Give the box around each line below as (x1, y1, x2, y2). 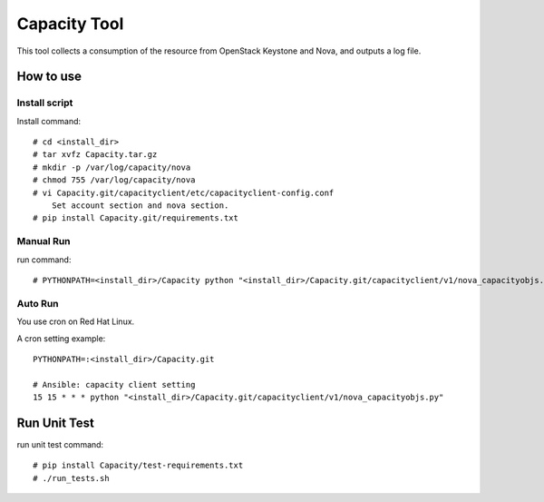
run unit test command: (16, 438, 104, 449)
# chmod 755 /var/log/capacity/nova (33, 175, 196, 185)
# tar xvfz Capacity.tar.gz (33, 150, 158, 160)
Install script (16, 96, 73, 109)
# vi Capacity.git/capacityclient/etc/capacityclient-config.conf (33, 187, 335, 198)
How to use (16, 69, 82, 84)
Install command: (16, 115, 82, 126)
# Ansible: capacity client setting (33, 379, 196, 389)
